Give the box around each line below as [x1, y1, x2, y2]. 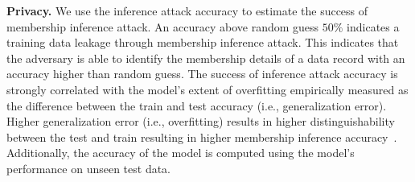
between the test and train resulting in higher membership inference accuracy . [6, 128, 397, 145]
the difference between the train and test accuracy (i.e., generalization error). [6, 97, 387, 114]
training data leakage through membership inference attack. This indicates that [6, 34, 399, 51]
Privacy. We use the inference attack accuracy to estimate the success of [6, 2, 368, 19]
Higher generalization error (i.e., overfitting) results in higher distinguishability [6, 113, 395, 130]
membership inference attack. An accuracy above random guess [6, 18, 319, 35]
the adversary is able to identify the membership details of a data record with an [6, 49, 405, 66]
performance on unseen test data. [6, 159, 171, 176]
